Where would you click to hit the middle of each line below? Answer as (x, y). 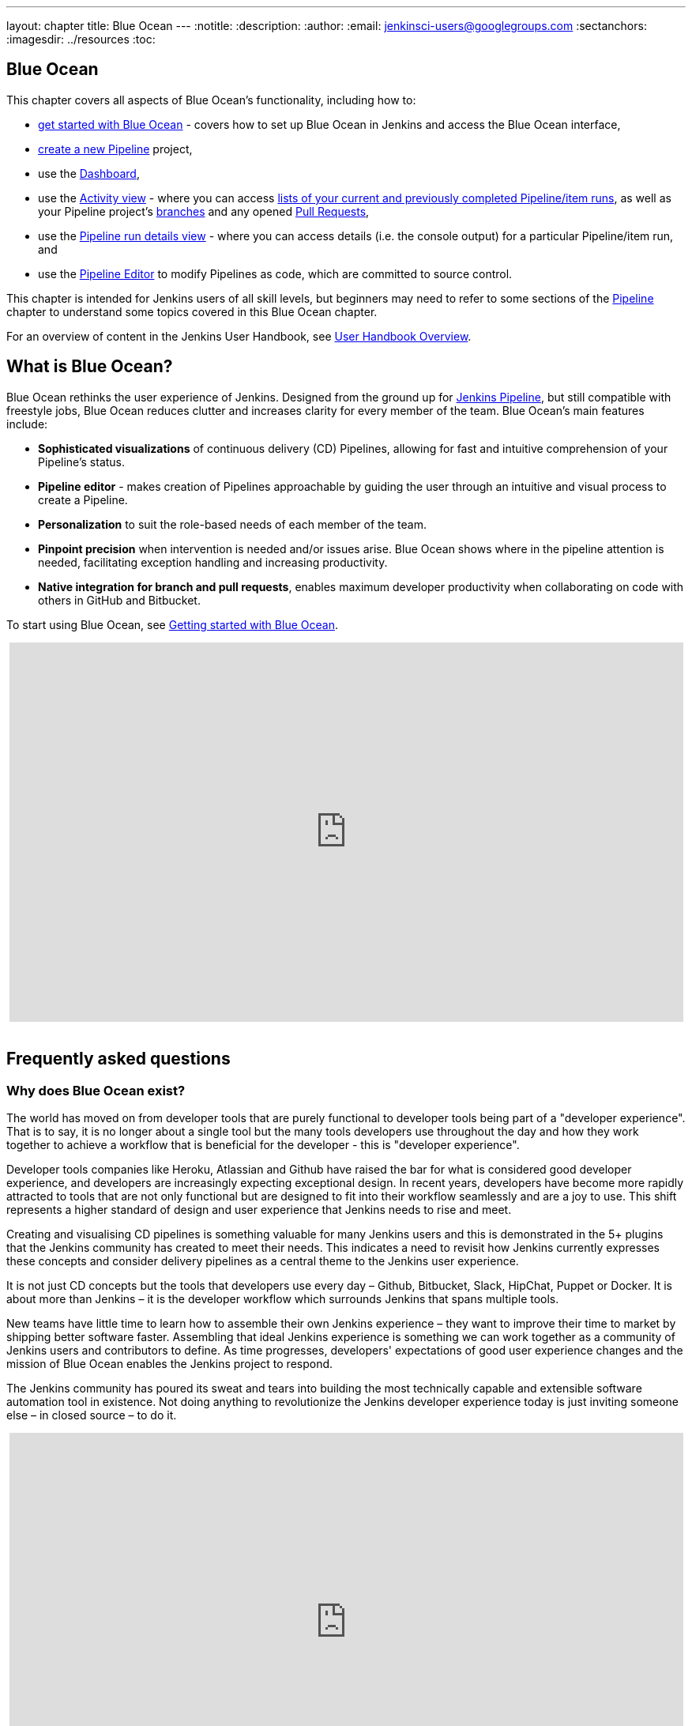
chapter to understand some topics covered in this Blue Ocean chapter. (192, 311)
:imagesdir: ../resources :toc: (81, 39)
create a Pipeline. (83, 499)
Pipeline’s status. (82, 462)
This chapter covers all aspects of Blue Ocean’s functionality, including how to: (211, 100)
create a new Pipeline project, (115, 149)
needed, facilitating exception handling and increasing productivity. (213, 562)
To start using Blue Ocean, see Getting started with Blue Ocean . (172, 624)
